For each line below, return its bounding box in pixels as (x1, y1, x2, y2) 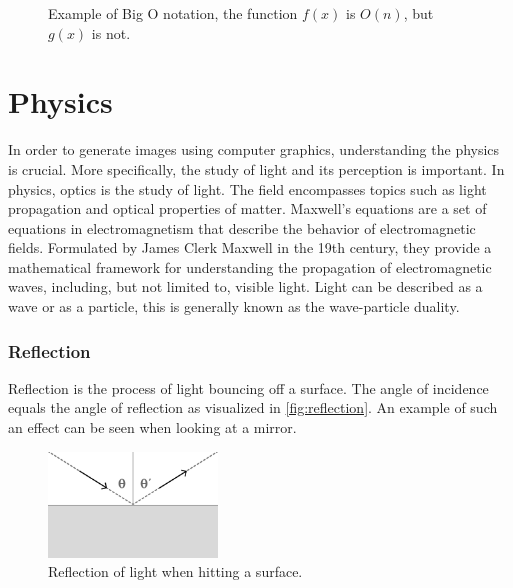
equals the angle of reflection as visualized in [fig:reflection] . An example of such (8, 397, 498, 418)
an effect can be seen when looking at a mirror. (8, 417, 297, 438)
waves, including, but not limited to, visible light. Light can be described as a (8, 276, 483, 297)
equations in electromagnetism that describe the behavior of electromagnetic (8, 217, 476, 238)
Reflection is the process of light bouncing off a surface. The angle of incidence (8, 377, 489, 398)
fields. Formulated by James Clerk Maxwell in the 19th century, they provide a (8, 237, 492, 258)
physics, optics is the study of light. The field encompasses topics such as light (8, 178, 487, 199)
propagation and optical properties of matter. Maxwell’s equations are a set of (8, 198, 487, 219)
